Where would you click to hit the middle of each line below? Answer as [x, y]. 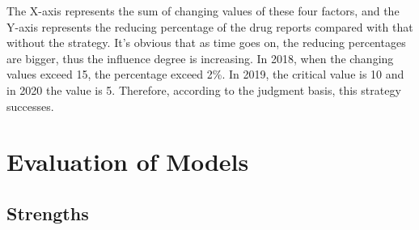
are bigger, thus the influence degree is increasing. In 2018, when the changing [200, 58]
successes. [30, 106]
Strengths [48, 213]
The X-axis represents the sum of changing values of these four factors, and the [203, 11]
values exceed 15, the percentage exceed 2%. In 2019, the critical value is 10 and [205, 74]
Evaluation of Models [128, 162]
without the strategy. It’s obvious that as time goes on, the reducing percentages [206, 43]
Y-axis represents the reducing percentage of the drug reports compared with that [210, 26]
